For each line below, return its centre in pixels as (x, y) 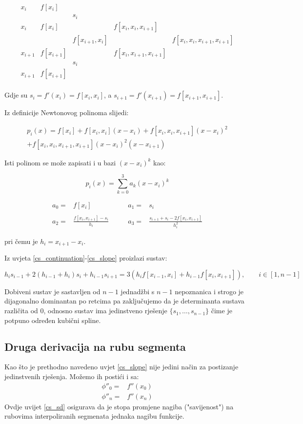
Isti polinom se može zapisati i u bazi (60, 162)
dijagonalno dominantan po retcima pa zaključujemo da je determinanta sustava (124, 301)
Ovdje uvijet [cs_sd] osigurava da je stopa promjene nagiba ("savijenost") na (119, 406)
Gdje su (16, 95)
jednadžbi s (138, 291)
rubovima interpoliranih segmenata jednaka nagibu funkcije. (94, 416)
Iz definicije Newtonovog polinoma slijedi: (67, 112)
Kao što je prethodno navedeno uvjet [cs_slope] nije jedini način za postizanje (121, 367)
